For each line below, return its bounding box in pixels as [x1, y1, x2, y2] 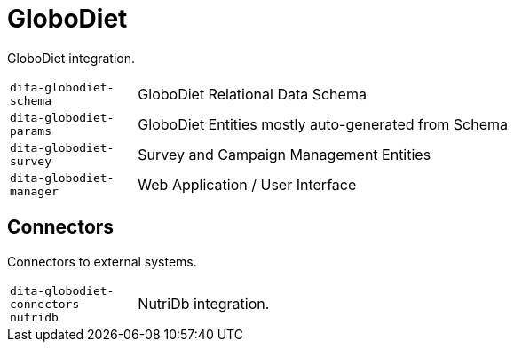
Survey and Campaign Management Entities [138, 145, 431, 163]
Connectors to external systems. [7, 253, 197, 269]
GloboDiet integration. [7, 50, 136, 66]
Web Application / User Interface [138, 175, 357, 194]
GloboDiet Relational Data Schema [138, 84, 367, 103]
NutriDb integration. [138, 295, 270, 313]
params [10, 123, 51, 138]
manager [10, 184, 59, 198]
